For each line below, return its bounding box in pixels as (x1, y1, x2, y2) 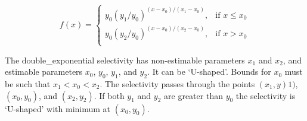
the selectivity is (235, 89, 296, 101)
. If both (94, 89, 125, 101)
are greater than (164, 89, 223, 101)
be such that (5, 77, 51, 90)
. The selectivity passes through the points (100, 77, 255, 90)
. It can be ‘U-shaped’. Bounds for (147, 65, 271, 78)
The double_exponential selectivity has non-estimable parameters (5, 53, 245, 66)
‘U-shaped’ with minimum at (5, 102, 111, 114)
